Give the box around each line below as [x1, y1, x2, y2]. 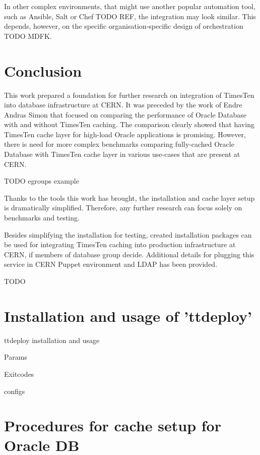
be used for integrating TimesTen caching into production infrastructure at [4, 239, 236, 250]
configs [4, 385, 25, 396]
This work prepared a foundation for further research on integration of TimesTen [4, 89, 254, 100]
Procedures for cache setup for [4, 415, 221, 436]
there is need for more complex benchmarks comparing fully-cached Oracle [4, 139, 234, 149]
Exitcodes [4, 368, 34, 379]
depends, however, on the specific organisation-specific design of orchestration [4, 21, 243, 31]
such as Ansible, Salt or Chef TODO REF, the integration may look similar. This [4, 11, 256, 21]
